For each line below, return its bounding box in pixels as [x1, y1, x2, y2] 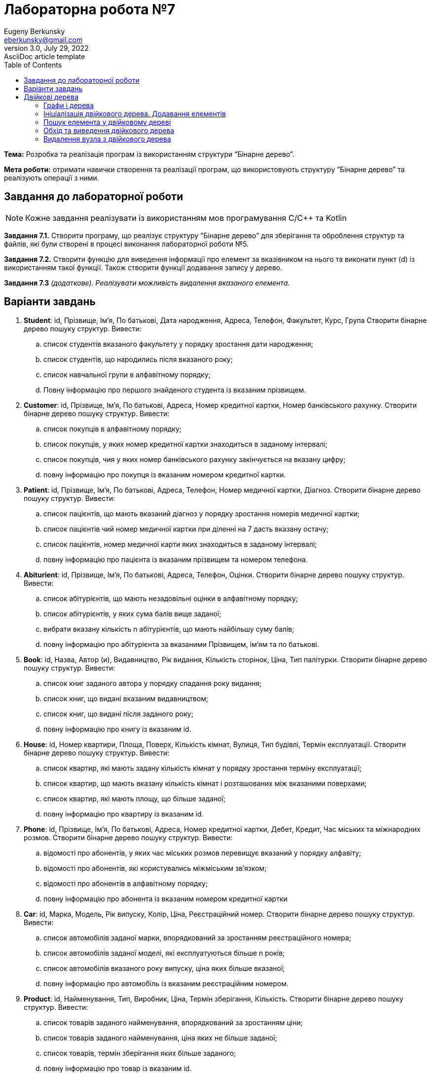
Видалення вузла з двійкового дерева [43, 134, 171, 143]
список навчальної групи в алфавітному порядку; [43, 370, 211, 379]
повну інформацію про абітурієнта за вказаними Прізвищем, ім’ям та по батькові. [43, 640, 319, 649]
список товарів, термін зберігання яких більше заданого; [43, 1049, 236, 1058]
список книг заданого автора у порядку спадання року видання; [43, 679, 262, 688]
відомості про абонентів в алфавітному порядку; [43, 879, 208, 888]
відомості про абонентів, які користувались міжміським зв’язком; [43, 864, 267, 873]
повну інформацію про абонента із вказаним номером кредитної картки [43, 895, 287, 903]
